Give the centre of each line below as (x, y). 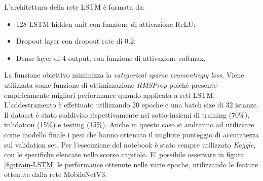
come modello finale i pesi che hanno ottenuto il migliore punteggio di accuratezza (131, 134)
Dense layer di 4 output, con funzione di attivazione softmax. (111, 58)
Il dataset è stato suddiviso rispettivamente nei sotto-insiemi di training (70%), (127, 114)
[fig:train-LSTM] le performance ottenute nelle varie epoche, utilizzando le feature (131, 164)
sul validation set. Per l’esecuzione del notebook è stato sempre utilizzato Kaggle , (130, 144)
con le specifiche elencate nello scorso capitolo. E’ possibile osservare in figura (124, 154)
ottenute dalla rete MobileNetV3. (56, 174)
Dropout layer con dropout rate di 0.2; (76, 41)
